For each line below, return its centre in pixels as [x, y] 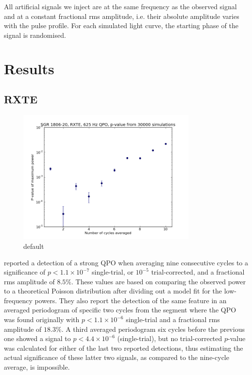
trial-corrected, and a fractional [198, 272]
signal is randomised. [35, 35]
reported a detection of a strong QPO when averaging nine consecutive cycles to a [126, 262]
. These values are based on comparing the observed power [158, 281]
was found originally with [42, 319]
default [34, 246]
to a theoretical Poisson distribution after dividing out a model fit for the [113, 291]
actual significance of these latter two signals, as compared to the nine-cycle [117, 357]
